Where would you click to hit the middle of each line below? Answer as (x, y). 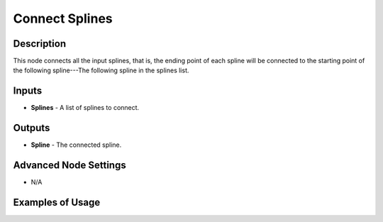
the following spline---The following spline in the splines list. (101, 70)
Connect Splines (63, 18)
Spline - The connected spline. (76, 145)
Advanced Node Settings (70, 166)
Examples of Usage (57, 202)
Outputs (32, 128)
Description (40, 44)
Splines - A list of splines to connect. (85, 108)
